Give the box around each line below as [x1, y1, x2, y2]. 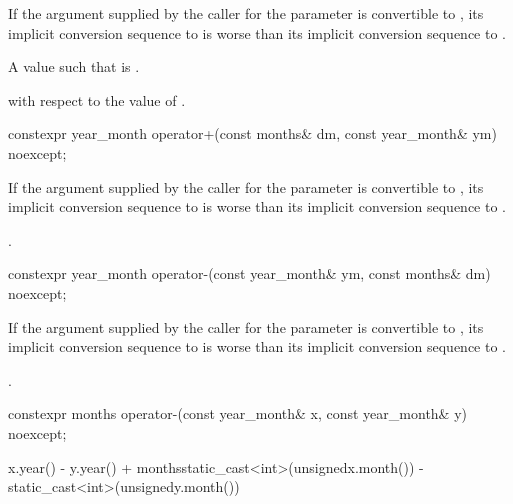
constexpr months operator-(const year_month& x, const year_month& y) [8, 403, 468, 424]
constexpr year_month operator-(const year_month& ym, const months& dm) [8, 263, 491, 284]
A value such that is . [8, 56, 140, 77]
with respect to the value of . [8, 89, 186, 110]
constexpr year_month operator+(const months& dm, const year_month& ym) [8, 123, 497, 144]
